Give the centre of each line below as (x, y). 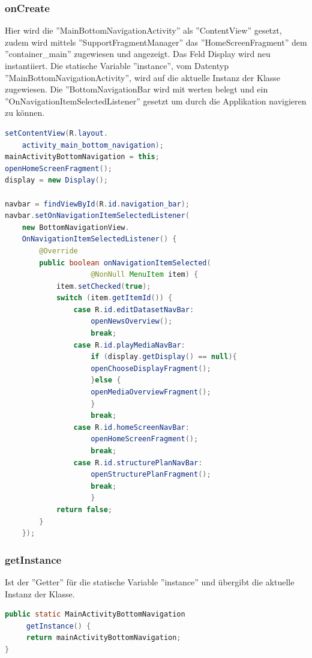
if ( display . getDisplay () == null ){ (164, 357)
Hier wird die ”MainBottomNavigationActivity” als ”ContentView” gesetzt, (143, 30)
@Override (58, 251)
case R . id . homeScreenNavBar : (131, 427)
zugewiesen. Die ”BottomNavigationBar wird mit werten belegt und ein (136, 89)
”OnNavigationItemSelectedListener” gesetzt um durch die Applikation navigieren (156, 101)
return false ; (84, 509)
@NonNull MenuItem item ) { (145, 275)
